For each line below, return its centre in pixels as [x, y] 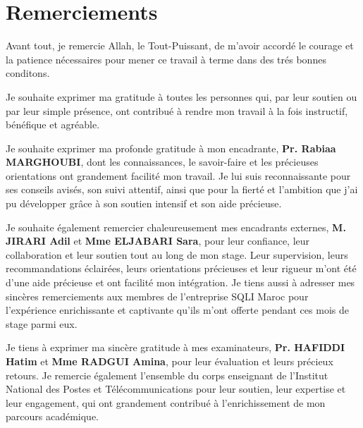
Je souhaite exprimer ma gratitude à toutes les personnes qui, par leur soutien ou [181, 96]
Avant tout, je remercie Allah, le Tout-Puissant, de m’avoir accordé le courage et [180, 45]
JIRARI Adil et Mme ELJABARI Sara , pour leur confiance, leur [158, 241]
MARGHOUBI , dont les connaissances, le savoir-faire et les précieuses [162, 162]
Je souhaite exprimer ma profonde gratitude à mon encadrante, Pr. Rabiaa [171, 148]
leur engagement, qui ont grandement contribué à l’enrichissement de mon [166, 402]
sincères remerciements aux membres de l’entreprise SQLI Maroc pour [157, 296]
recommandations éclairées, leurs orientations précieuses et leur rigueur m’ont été [181, 268]
